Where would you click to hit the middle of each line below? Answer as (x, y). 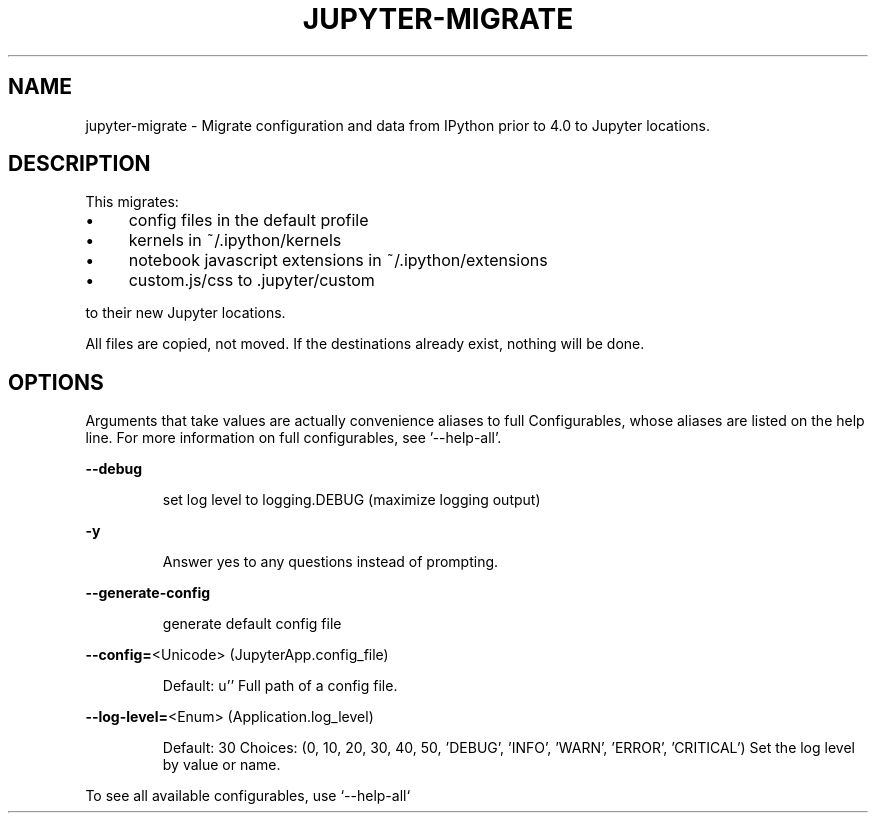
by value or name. (221, 765)
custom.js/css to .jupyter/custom (251, 280)
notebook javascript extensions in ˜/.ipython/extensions (338, 260)
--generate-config (148, 593)
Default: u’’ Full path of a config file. (280, 686)
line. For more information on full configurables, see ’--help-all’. (293, 438)
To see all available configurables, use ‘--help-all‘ (248, 796)
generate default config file (252, 624)
